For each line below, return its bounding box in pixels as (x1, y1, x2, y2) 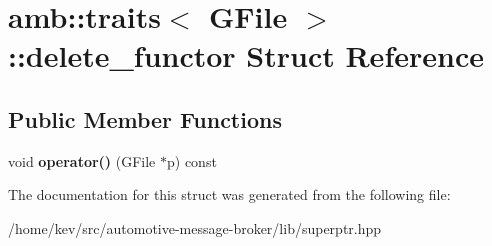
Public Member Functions (8, 103, 282, 134)
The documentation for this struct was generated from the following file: (8, 184, 451, 205)
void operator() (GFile (8, 150, 156, 171)
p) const (167, 150, 217, 171)
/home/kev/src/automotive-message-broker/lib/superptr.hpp (8, 217, 382, 238)
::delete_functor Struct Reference (8, 35, 484, 76)
